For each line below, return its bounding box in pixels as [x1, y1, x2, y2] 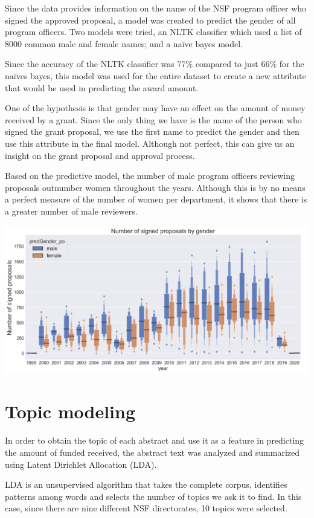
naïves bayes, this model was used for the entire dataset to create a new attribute [5, 69, 306, 82]
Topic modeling [5, 399, 135, 424]
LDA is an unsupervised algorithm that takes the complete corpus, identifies [5, 478, 287, 491]
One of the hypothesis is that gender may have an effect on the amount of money [5, 102, 306, 114]
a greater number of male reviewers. [5, 204, 138, 217]
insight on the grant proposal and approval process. [5, 149, 195, 161]
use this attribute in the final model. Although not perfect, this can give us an [5, 137, 295, 149]
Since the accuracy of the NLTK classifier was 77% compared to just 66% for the [5, 57, 304, 70]
